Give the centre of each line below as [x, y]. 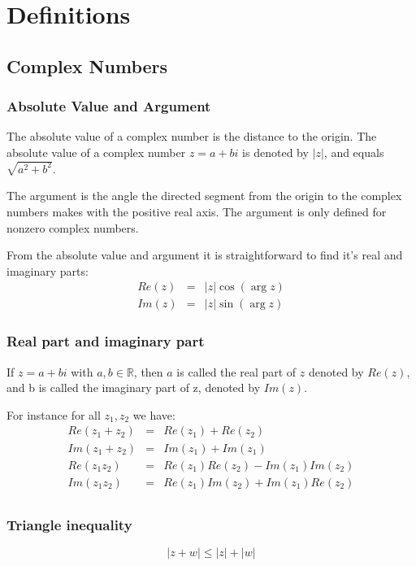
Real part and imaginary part [106, 341]
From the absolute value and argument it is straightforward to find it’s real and [205, 255]
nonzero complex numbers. [73, 227]
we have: [154, 414]
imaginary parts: [48, 270]
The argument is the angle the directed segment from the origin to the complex [204, 196]
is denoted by [275, 152]
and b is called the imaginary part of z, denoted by [134, 387]
